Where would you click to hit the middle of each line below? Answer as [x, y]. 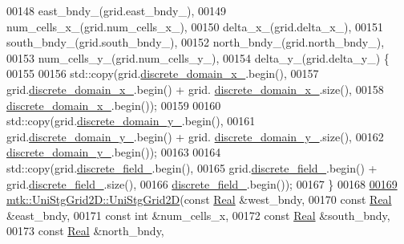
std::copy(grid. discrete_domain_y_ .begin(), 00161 [131, 121]
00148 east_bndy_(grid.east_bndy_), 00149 [117, 10]
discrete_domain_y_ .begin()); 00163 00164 [114, 152]
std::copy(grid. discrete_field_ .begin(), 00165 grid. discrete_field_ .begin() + [192, 167]
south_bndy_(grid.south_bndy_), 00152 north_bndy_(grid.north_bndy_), [196, 42]
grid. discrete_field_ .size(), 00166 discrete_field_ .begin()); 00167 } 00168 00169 [202, 183]
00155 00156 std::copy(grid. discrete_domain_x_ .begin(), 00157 [163, 73]
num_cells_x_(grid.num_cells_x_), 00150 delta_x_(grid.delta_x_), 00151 [195, 26]
